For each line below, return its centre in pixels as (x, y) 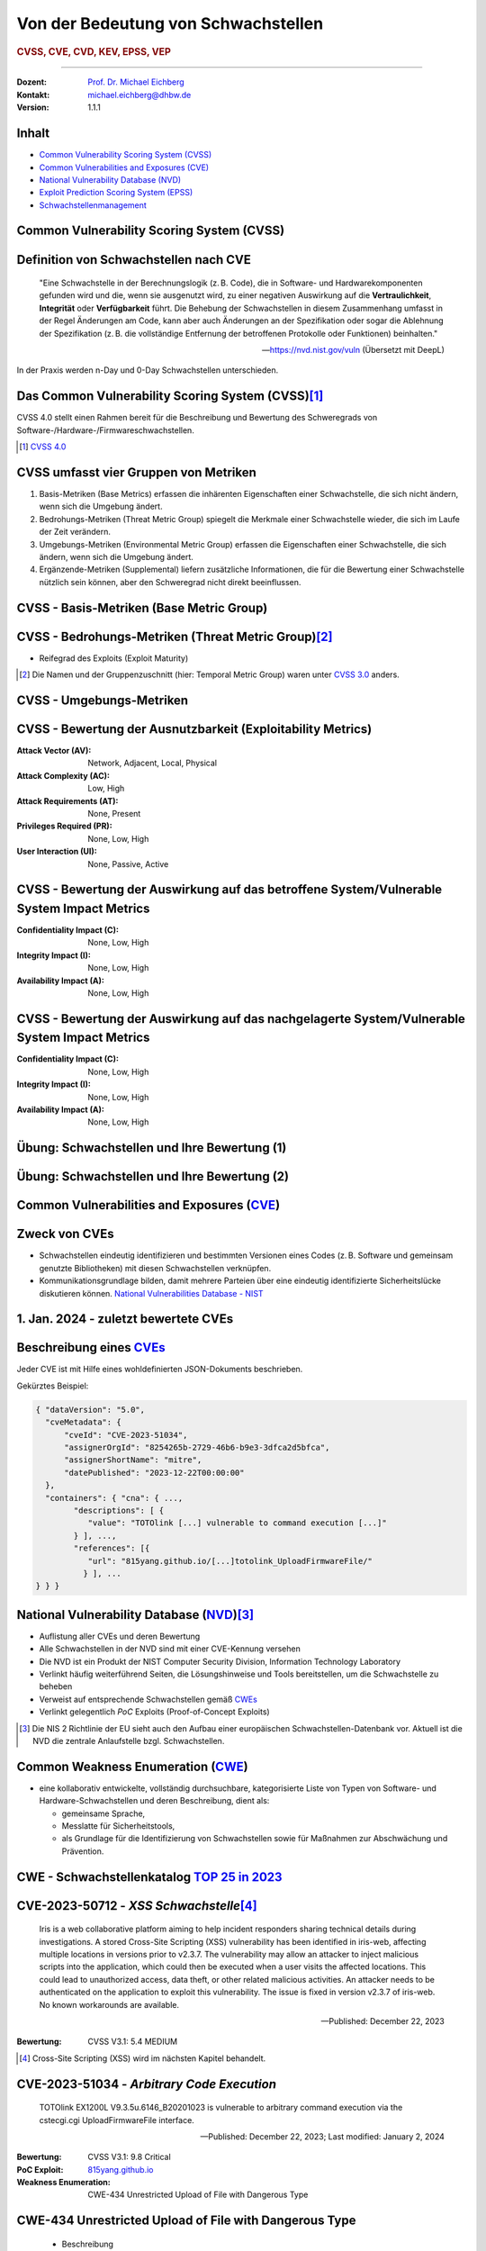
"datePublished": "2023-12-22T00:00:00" (154, 1473)
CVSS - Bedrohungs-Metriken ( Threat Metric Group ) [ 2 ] (175, 636)
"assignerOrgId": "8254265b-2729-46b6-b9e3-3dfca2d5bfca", (197, 1448)
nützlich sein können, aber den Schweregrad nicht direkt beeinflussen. (170, 582)
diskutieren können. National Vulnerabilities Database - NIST (152, 1293)
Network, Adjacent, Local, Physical (153, 763)
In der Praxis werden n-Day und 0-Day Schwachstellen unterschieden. (148, 370)
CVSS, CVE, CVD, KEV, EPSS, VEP (94, 51)
